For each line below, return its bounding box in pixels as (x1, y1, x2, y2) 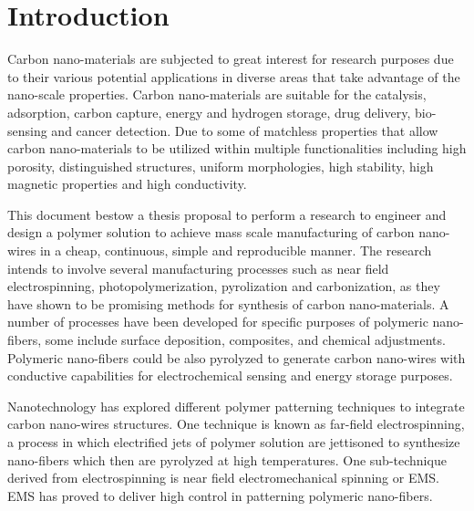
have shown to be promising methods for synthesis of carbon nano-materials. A (7, 294, 449, 313)
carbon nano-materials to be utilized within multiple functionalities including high (7, 139, 467, 158)
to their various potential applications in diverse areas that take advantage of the (7, 67, 460, 86)
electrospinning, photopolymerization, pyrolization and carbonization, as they (7, 276, 440, 296)
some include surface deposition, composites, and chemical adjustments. (45, 330, 446, 349)
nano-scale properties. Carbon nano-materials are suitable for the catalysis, (7, 85, 427, 104)
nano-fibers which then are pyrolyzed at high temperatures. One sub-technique (7, 450, 447, 469)
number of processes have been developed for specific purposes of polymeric (7, 312, 428, 331)
